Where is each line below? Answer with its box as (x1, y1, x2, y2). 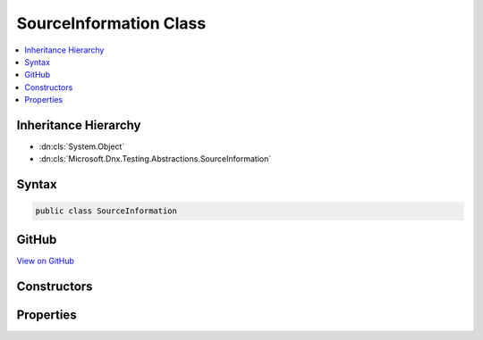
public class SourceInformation (35, 206, 178, 216)
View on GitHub (16, 255, 75, 266)
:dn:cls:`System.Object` (38, 141, 125, 152)
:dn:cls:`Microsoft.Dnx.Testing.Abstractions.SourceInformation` (38, 153, 272, 164)
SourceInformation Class (16, 13, 207, 33)
